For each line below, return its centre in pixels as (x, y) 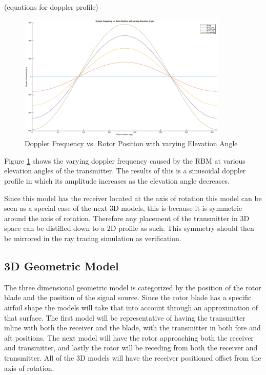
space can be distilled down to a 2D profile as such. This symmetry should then (129, 228)
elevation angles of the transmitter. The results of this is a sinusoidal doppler (125, 171)
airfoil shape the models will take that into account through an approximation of (131, 307)
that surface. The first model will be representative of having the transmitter (125, 317)
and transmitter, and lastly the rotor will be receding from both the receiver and (131, 348)
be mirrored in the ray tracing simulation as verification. (93, 238)
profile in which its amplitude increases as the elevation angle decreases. (117, 181)
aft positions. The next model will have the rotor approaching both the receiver (129, 337)
